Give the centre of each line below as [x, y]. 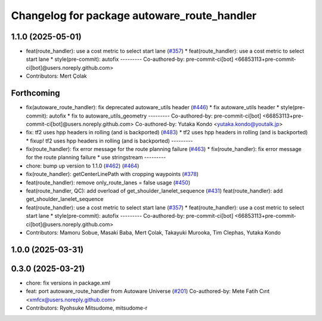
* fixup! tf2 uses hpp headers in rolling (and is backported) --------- [109, 141]
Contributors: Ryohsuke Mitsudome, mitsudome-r [87, 308]
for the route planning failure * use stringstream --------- [96, 158]
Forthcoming [35, 93]
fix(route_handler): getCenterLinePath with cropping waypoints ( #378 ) [112, 174]
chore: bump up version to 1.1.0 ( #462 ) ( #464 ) [83, 166]
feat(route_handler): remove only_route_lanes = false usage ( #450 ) [108, 183]
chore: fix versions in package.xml [68, 283]
